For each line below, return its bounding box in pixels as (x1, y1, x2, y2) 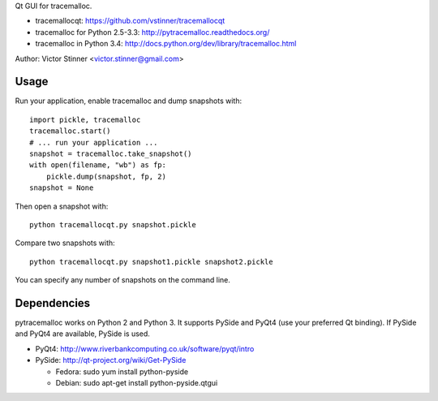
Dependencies (15, 296, 91, 310)
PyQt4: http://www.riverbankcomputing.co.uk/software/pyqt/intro (35, 343, 255, 353)
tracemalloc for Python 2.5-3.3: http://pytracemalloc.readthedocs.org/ (35, 27, 270, 37)
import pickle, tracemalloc (29, 114, 141, 124)
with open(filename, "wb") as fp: (29, 161, 166, 170)
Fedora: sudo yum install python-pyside (55, 366, 189, 377)
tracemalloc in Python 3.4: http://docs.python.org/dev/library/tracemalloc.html (35, 39, 297, 49)
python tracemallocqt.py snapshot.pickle (29, 220, 196, 229)
